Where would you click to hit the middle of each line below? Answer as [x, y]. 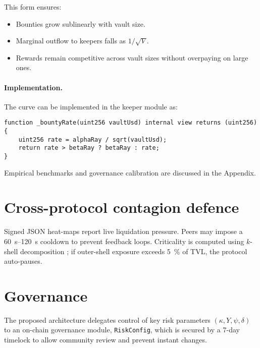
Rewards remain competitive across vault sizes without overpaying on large [132, 57]
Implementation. [33, 87]
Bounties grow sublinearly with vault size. [81, 23]
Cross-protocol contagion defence [122, 207]
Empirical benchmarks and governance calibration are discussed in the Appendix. [130, 172]
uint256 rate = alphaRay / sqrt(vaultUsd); [93, 139]
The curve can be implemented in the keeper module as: [91, 106]
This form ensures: [33, 7]
